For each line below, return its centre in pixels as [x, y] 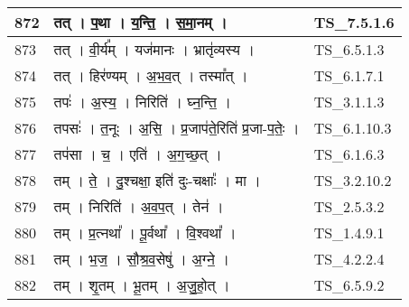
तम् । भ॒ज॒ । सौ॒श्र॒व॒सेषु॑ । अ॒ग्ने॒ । [142, 259]
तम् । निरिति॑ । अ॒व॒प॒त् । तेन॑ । [139, 206]
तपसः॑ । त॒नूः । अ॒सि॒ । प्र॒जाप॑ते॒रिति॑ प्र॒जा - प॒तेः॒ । [177, 128]
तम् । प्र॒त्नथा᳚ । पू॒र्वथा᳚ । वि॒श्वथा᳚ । [145, 233]
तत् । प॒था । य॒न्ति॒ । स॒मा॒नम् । [140, 22]
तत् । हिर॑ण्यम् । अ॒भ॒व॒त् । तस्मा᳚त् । [151, 75]
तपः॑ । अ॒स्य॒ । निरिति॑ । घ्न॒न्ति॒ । [142, 102]
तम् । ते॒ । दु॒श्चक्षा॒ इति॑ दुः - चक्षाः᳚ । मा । [157, 180]
